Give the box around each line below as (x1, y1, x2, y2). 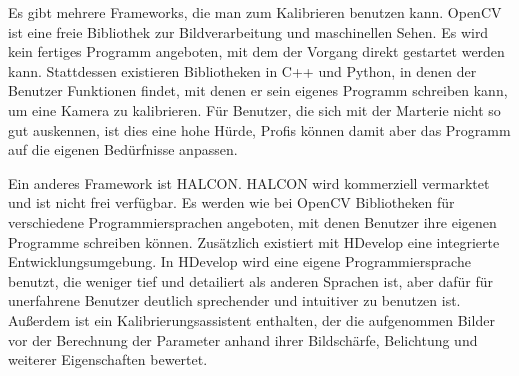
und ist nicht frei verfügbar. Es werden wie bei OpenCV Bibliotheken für (8, 192, 455, 213)
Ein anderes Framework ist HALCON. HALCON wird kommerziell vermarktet (8, 172, 490, 193)
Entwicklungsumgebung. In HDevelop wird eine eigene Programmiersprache (8, 251, 471, 272)
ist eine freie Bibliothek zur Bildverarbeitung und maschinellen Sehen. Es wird (8, 21, 489, 42)
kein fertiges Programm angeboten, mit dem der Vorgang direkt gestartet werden (8, 41, 505, 62)
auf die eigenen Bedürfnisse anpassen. (8, 139, 238, 160)
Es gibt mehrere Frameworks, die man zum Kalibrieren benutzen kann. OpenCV (8, 2, 502, 22)
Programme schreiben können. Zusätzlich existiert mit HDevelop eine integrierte (8, 231, 500, 252)
